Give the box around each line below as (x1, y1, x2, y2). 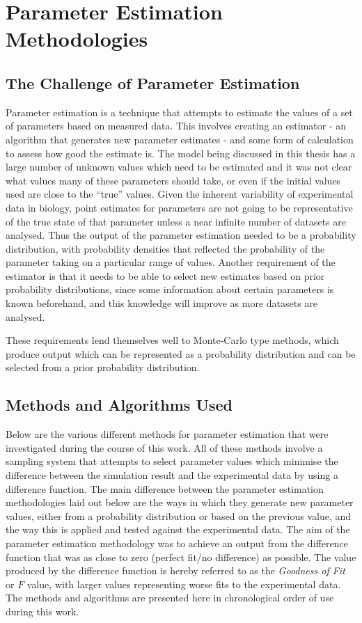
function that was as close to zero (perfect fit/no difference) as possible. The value (6, 549, 356, 564)
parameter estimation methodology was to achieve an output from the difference (6, 536, 348, 550)
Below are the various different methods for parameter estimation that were (6, 427, 329, 441)
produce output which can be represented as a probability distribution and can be (6, 346, 356, 361)
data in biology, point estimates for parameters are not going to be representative (6, 200, 353, 214)
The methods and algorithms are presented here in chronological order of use (6, 590, 334, 605)
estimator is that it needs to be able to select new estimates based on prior (6, 268, 325, 283)
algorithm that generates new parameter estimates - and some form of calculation (6, 132, 354, 146)
